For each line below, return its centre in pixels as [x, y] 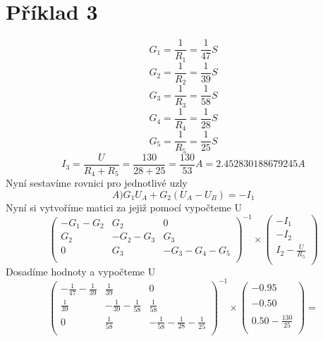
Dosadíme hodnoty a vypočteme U [81, 271]
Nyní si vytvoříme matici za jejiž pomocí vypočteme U [124, 207]
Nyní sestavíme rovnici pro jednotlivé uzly [97, 183]
